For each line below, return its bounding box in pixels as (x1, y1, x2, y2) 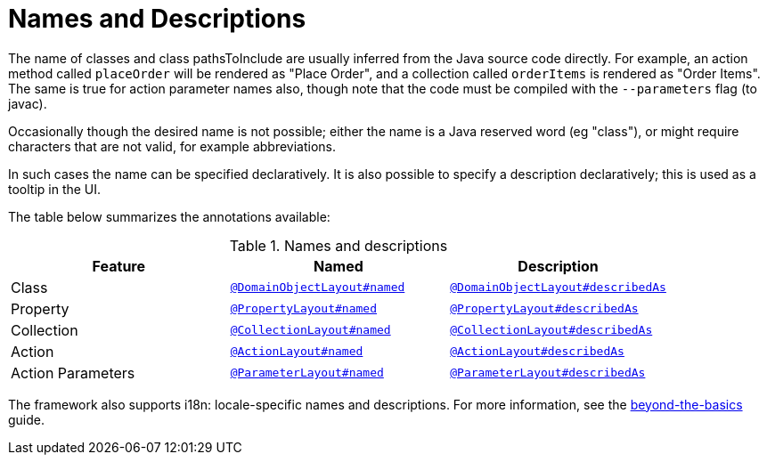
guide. (8, 411, 45, 427)
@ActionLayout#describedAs (450, 344, 624, 359)
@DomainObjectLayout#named (230, 280, 405, 295)
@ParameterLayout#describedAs (450, 366, 646, 380)
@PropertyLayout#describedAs (450, 302, 639, 316)
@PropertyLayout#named (230, 302, 377, 316)
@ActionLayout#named (230, 344, 363, 359)
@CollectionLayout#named (230, 323, 391, 337)
